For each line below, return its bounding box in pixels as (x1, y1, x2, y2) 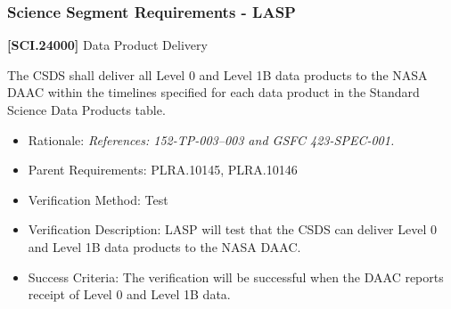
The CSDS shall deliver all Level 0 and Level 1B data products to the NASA (7, 65, 428, 84)
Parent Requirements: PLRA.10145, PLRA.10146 (28, 160, 298, 179)
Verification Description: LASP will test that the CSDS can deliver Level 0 (28, 220, 438, 239)
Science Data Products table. (7, 101, 166, 118)
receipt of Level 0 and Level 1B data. (28, 285, 231, 304)
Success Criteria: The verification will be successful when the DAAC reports (28, 267, 444, 286)
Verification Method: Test (28, 190, 168, 208)
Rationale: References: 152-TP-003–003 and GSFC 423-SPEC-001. (28, 130, 395, 149)
